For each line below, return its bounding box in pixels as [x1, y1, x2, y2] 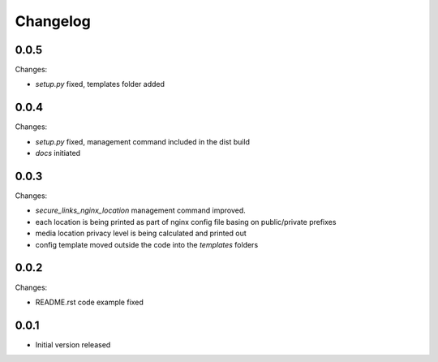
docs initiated [35, 149, 81, 158]
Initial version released [35, 339, 111, 349]
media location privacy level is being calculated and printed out [35, 228, 247, 239]
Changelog [15, 12, 91, 30]
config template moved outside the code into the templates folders [35, 239, 259, 249]
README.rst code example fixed [35, 297, 144, 307]
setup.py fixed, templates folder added [35, 80, 165, 89]
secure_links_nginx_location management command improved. [35, 205, 247, 215]
